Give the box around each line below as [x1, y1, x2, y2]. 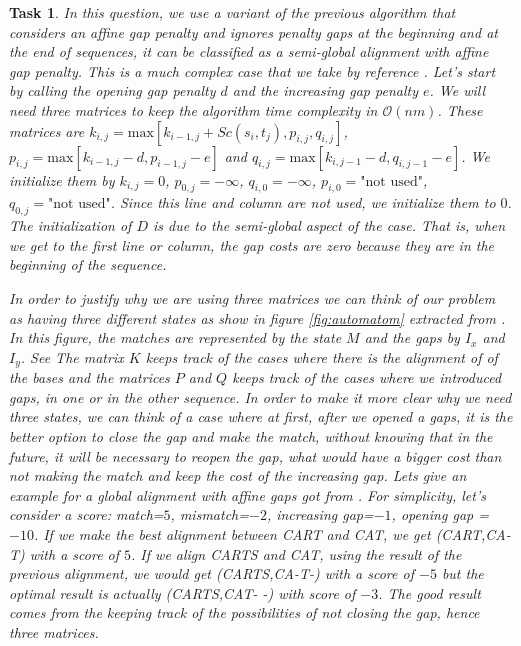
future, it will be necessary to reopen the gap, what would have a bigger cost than [9, 445, 502, 466]
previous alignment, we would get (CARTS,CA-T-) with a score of [9, 563, 414, 584]
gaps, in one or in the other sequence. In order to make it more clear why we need [9, 386, 512, 407]
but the [441, 563, 484, 584]
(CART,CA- [435, 523, 511, 544]
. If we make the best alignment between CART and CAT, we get [33, 523, 431, 544]
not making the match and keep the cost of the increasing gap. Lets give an [9, 465, 467, 486]
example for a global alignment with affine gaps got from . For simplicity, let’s [9, 484, 486, 505]
